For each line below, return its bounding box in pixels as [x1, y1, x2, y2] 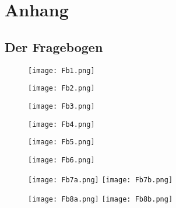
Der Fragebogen [5, 37, 103, 56]
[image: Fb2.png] [28, 84, 95, 93]
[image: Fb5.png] [28, 138, 95, 147]
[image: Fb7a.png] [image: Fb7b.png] [28, 175, 173, 184]
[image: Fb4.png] [28, 120, 95, 129]
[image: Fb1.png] [28, 66, 95, 75]
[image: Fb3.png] [28, 102, 95, 110]
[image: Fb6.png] [28, 155, 95, 164]
